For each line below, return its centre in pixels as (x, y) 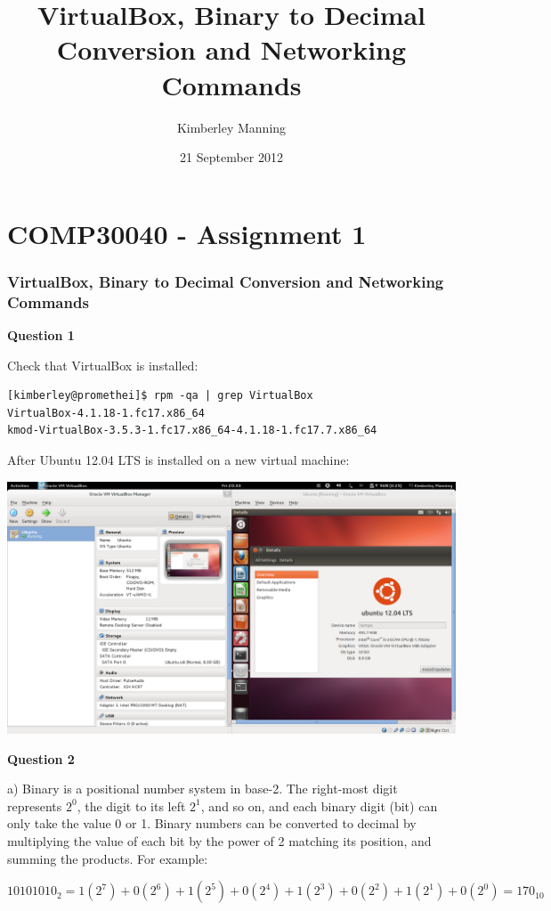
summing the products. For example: (108, 858)
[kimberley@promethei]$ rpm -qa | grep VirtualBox (160, 396)
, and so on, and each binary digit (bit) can (319, 805)
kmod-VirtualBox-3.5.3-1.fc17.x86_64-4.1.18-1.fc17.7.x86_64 (192, 431)
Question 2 (41, 758)
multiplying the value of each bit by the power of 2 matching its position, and (219, 841)
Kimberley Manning (231, 127)
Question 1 (41, 335)
